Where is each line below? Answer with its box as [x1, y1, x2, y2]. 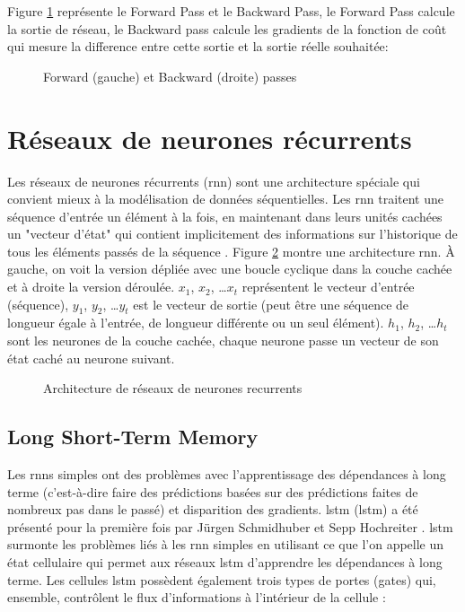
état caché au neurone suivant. [7, 348, 175, 367]
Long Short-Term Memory [7, 423, 259, 450]
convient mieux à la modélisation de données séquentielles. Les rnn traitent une [7, 189, 443, 208]
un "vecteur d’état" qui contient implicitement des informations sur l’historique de [7, 224, 458, 243]
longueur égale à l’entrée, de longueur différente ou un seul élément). [7, 313, 384, 332]
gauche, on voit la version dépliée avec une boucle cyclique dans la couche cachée [7, 259, 452, 278]
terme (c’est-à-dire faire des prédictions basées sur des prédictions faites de [7, 482, 418, 501]
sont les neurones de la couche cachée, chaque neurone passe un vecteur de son [7, 331, 439, 350]
